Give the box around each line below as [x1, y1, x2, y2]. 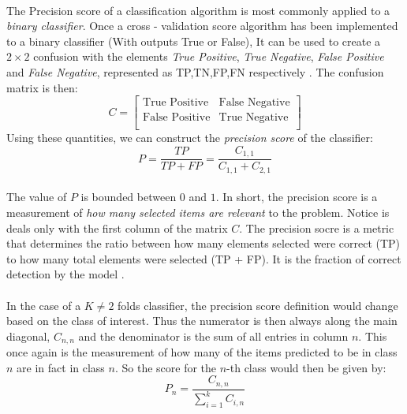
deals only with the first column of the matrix [6, 219, 228, 236]
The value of [6, 188, 67, 205]
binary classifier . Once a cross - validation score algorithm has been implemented [6, 17, 398, 34]
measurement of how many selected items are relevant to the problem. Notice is [6, 203, 390, 220]
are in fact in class [17, 359, 105, 375]
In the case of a [6, 297, 81, 313]
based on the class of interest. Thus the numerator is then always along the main [6, 312, 398, 329]
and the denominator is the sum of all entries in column [78, 327, 349, 344]
